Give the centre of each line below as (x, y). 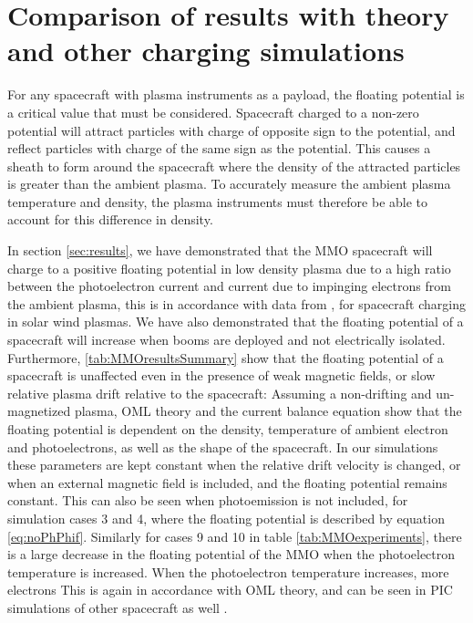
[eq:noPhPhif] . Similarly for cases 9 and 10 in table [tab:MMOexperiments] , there (235, 536)
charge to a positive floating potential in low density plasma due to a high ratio (229, 268)
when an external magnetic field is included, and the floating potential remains (227, 482)
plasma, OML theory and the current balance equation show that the (268, 411)
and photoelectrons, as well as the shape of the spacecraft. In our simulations (223, 446)
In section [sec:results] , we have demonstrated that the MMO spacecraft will (220, 250)
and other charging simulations (206, 51)
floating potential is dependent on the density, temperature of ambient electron (228, 429)
